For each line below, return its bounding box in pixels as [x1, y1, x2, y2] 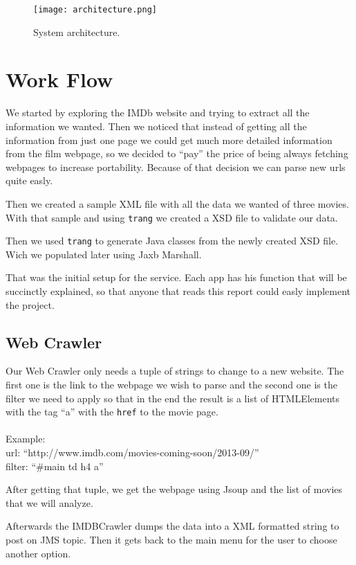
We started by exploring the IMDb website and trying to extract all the [6, 105, 310, 120]
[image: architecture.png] [33, 5, 157, 15]
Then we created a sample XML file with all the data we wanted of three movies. [6, 196, 349, 210]
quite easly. [6, 173, 53, 188]
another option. [6, 546, 71, 560]
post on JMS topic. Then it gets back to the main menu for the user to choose [6, 532, 337, 547]
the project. [6, 297, 55, 312]
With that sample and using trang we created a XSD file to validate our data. [6, 210, 338, 224]
